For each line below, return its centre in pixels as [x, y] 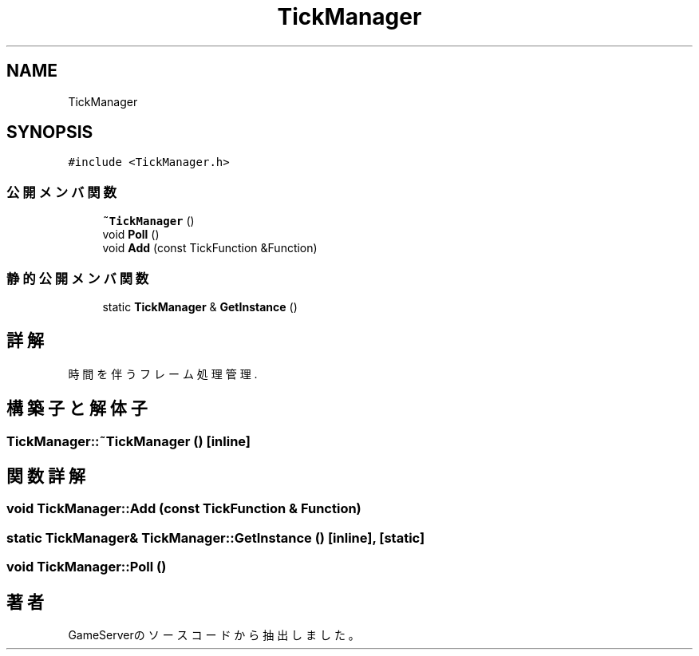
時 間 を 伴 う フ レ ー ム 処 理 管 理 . [163, 373]
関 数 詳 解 [46, 476]
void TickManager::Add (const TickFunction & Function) [184, 509]
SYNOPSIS [50, 132]
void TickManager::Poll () [87, 567]
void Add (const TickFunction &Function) [210, 248]
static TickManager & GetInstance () [200, 306]
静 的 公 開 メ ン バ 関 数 [78, 278]
